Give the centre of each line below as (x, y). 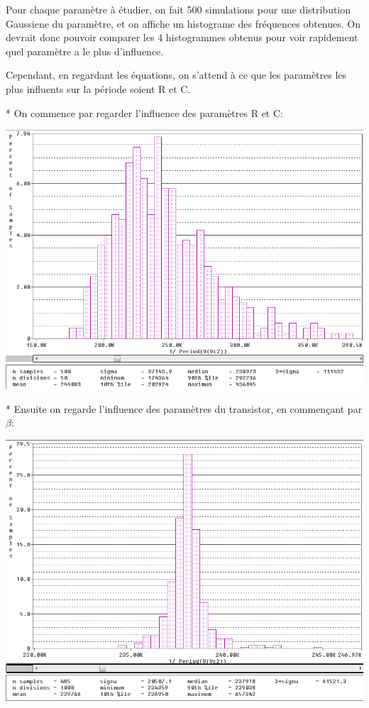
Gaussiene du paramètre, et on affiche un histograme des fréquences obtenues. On (183, 23)
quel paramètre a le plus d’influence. (85, 51)
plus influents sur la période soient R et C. (98, 88)
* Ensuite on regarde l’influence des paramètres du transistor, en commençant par (184, 408)
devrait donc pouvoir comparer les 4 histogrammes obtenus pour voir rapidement (182, 37)
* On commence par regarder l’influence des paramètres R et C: (144, 112)
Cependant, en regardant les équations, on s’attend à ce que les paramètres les (176, 75)
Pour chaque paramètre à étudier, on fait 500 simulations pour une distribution (178, 9)
